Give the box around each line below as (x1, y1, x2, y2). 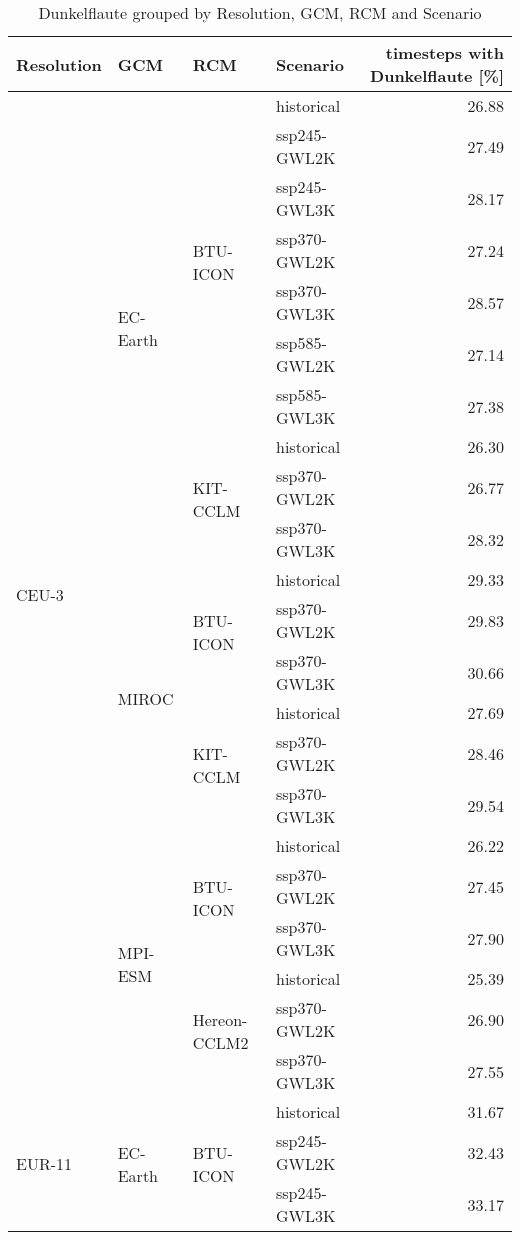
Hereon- (192, 1007, 248, 1031)
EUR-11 (16, 1152, 73, 1175)
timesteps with (385, 41, 504, 64)
